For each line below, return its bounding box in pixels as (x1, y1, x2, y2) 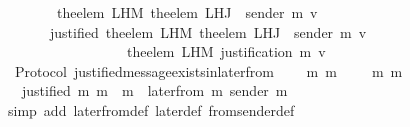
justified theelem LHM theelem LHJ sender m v (49, 21, 367, 42)
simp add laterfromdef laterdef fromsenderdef (7, 99, 295, 120)
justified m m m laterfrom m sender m (21, 80, 288, 101)
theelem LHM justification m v (126, 41, 326, 62)
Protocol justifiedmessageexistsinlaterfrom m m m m (14, 60, 403, 81)
